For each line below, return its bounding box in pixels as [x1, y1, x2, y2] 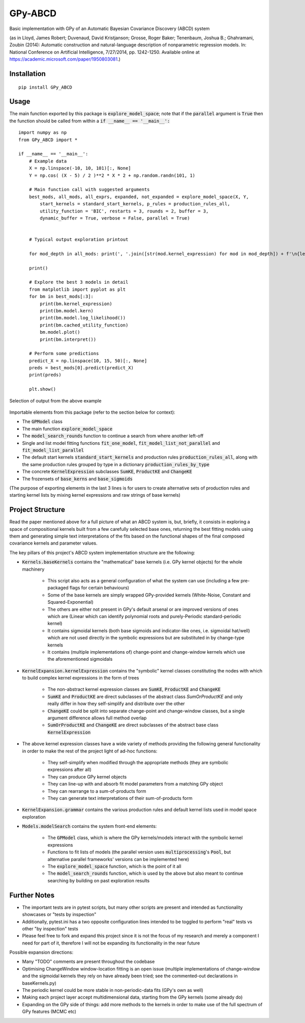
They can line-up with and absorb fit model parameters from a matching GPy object [47, 781, 223, 787]
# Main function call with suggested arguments [28, 186, 150, 193]
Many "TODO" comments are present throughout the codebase [22, 958, 155, 965]
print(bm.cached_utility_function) [40, 322, 129, 328]
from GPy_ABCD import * [18, 137, 78, 143]
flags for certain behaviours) [69, 585, 130, 591]
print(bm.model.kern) [40, 308, 94, 313]
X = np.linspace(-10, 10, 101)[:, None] [28, 166, 132, 171]
